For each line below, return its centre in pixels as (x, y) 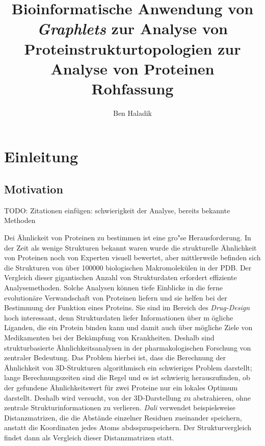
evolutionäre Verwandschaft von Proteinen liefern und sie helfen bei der (116, 297)
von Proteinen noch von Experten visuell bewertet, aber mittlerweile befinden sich (132, 257)
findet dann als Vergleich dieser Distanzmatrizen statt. (89, 437)
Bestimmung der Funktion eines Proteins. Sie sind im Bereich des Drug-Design (127, 307)
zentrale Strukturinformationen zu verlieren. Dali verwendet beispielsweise (120, 407)
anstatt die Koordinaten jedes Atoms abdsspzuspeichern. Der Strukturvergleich (128, 427)
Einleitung (41, 156)
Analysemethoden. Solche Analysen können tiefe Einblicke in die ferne (113, 288)
